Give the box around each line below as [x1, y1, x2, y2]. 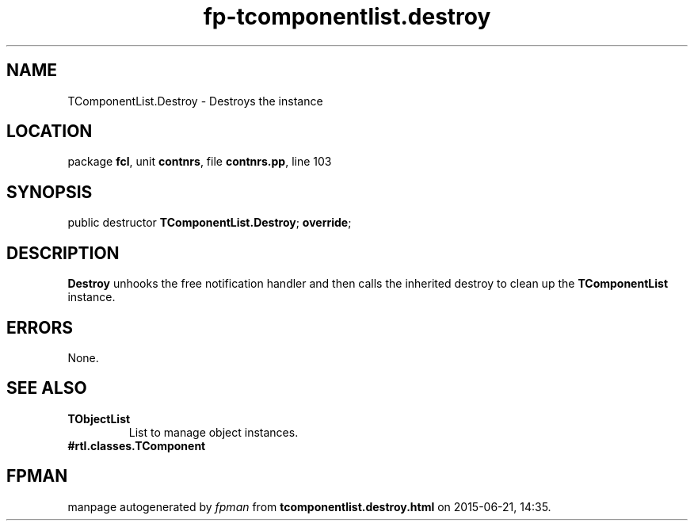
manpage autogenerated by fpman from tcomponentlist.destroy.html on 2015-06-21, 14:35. [67, 499, 551, 514]
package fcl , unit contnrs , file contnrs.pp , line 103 [67, 155, 332, 169]
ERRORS [6, 317, 74, 338]
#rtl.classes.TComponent [67, 438, 206, 453]
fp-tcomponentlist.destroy [203, 3, 491, 30]
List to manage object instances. [128, 425, 299, 439]
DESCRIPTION [6, 242, 120, 263]
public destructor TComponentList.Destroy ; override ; [67, 216, 352, 230]
